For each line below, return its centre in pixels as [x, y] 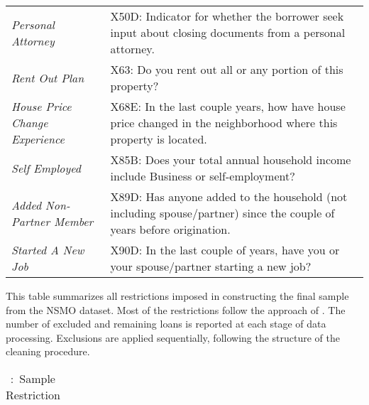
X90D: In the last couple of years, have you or [225, 250]
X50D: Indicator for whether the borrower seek [227, 16]
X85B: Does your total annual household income [231, 160]
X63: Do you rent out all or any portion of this [227, 69]
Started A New [48, 250]
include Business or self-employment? [203, 176]
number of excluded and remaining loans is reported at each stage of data [166, 324]
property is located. [159, 139]
